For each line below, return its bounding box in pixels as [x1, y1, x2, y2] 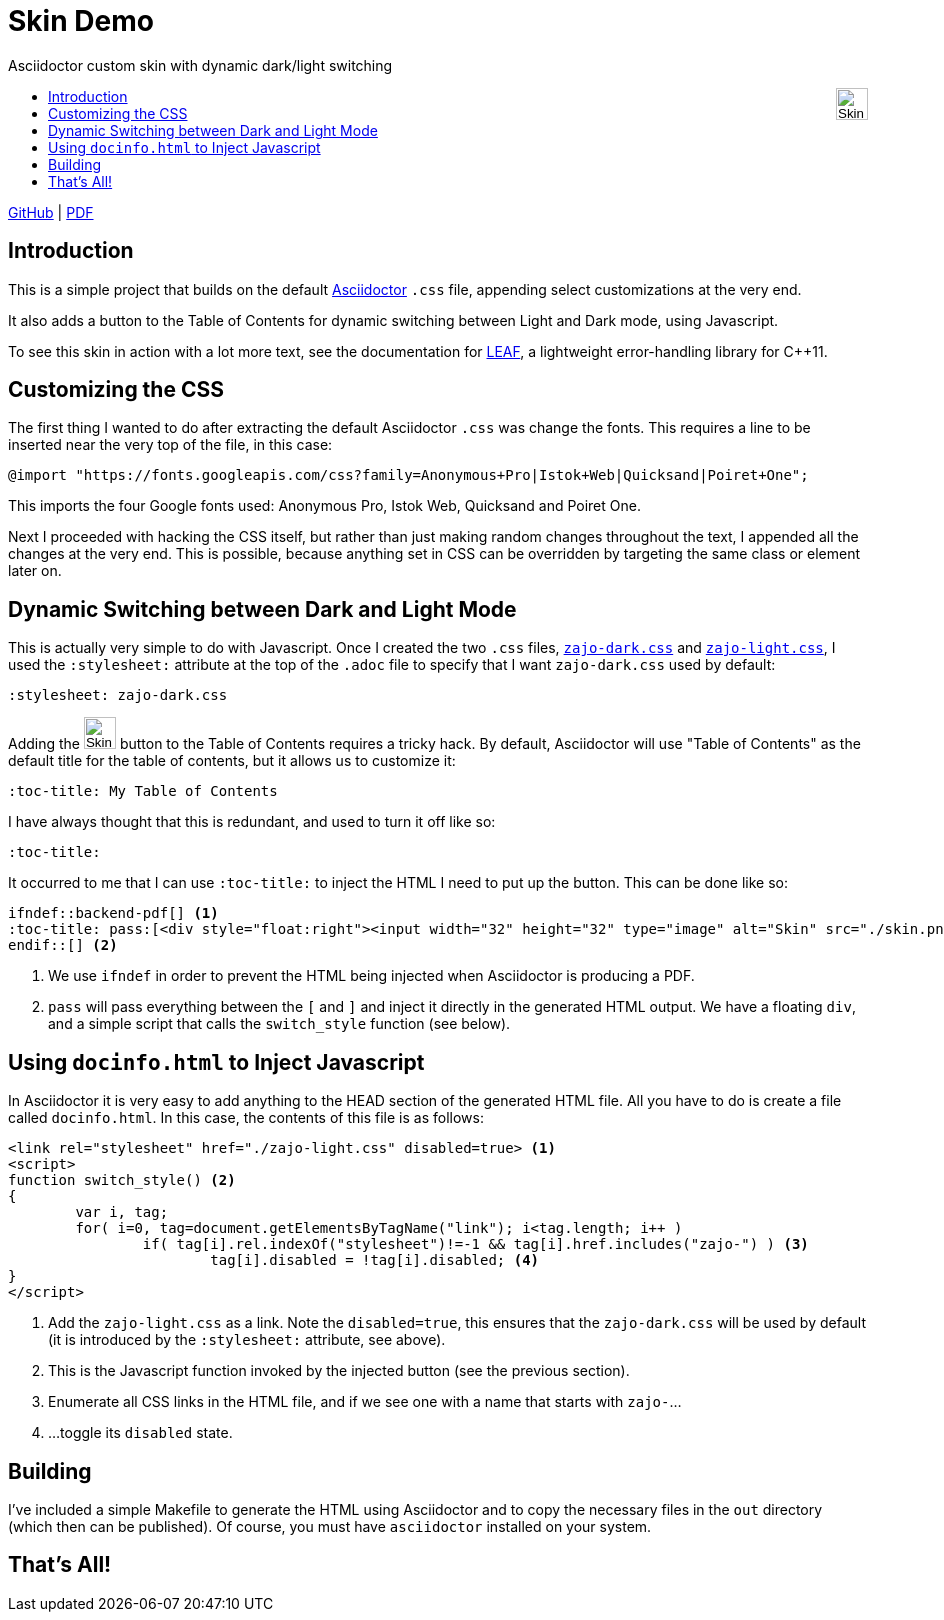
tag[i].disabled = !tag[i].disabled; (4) [210, 1252, 540, 1269]
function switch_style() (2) [8, 1172, 236, 1189]
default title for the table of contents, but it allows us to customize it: [8, 752, 456, 770]
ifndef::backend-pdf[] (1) [8, 905, 219, 922]
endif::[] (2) [8, 937, 118, 954]
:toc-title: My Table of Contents [8, 783, 278, 800]
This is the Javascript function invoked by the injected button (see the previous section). [48, 1362, 630, 1380]
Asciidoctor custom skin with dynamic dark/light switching [8, 56, 393, 74]
